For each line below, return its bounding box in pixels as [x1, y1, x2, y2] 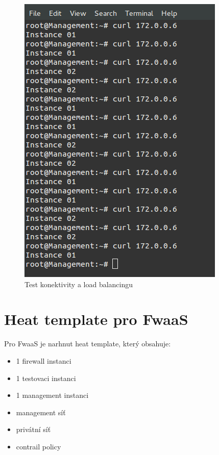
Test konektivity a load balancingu [25, 279, 133, 289]
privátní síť [16, 424, 51, 435]
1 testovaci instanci [16, 372, 76, 383]
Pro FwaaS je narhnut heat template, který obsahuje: [4, 338, 171, 349]
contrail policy [16, 441, 61, 451]
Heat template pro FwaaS [4, 309, 188, 330]
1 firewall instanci [16, 355, 71, 366]
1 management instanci [16, 390, 89, 400]
